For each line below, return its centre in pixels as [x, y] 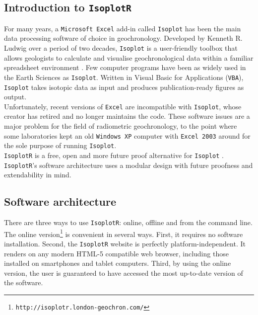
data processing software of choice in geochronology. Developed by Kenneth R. [123, 38]
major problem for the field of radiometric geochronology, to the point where [121, 126]
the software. [24, 282]
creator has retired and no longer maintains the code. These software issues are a [127, 116]
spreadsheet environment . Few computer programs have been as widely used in [125, 67]
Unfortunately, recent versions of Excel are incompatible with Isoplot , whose [123, 106]
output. [15, 97]
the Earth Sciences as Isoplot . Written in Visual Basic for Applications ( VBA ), [124, 77]
